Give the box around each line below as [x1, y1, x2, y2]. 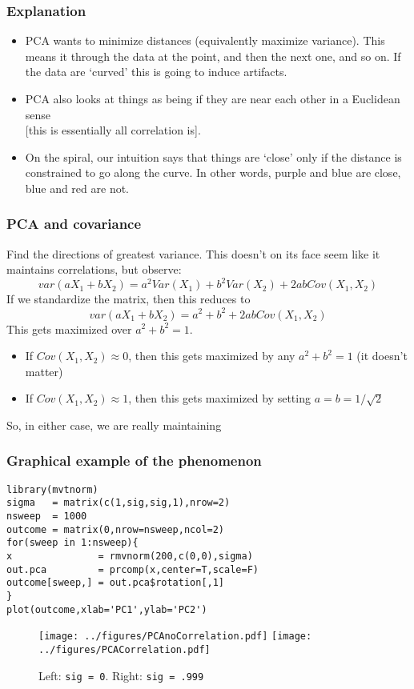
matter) [25, 363, 63, 379]
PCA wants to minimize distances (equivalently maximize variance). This [25, 32, 385, 49]
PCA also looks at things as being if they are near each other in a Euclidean [25, 90, 400, 106]
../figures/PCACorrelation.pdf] [38, 643, 211, 655]
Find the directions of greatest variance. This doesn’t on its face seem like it [6, 245, 380, 262]
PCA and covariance [6, 214, 142, 234]
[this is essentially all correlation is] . [25, 122, 201, 138]
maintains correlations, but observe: [6, 261, 182, 278]
